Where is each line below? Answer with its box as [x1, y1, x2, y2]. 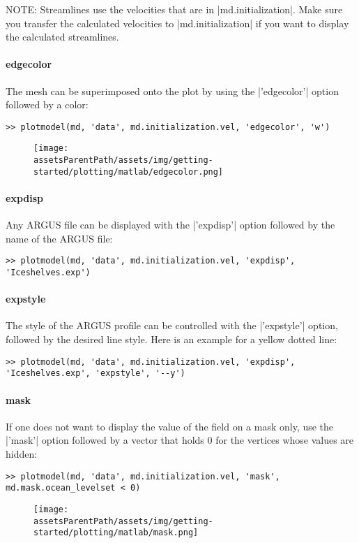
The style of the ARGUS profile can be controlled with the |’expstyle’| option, [6, 318, 338, 333]
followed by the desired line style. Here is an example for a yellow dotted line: [6, 332, 337, 347]
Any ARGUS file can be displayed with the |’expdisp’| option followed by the [6, 217, 335, 232]
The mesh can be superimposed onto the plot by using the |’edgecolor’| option [6, 83, 339, 98]
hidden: [6, 446, 38, 461]
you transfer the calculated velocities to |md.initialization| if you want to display [6, 15, 349, 30]
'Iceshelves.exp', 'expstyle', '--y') [6, 368, 185, 379]
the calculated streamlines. [6, 29, 119, 44]
